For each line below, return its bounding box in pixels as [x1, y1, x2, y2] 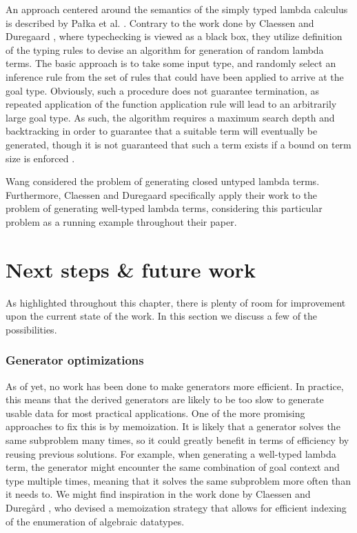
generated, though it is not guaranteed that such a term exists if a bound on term [6, 137, 351, 151]
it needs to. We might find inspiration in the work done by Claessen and [6, 487, 311, 501]
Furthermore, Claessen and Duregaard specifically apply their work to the [6, 187, 318, 202]
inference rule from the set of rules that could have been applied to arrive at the [6, 69, 344, 84]
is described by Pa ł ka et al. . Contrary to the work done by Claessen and [6, 15, 314, 30]
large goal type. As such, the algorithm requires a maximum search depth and [6, 110, 335, 124]
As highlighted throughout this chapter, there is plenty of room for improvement [6, 295, 346, 309]
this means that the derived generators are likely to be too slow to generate [6, 392, 324, 407]
